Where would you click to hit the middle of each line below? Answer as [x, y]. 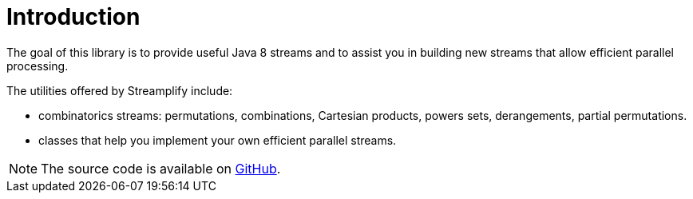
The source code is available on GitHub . [161, 168]
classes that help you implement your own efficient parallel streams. [218, 140]
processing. [38, 66]
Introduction [73, 17]
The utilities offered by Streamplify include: [120, 90]
